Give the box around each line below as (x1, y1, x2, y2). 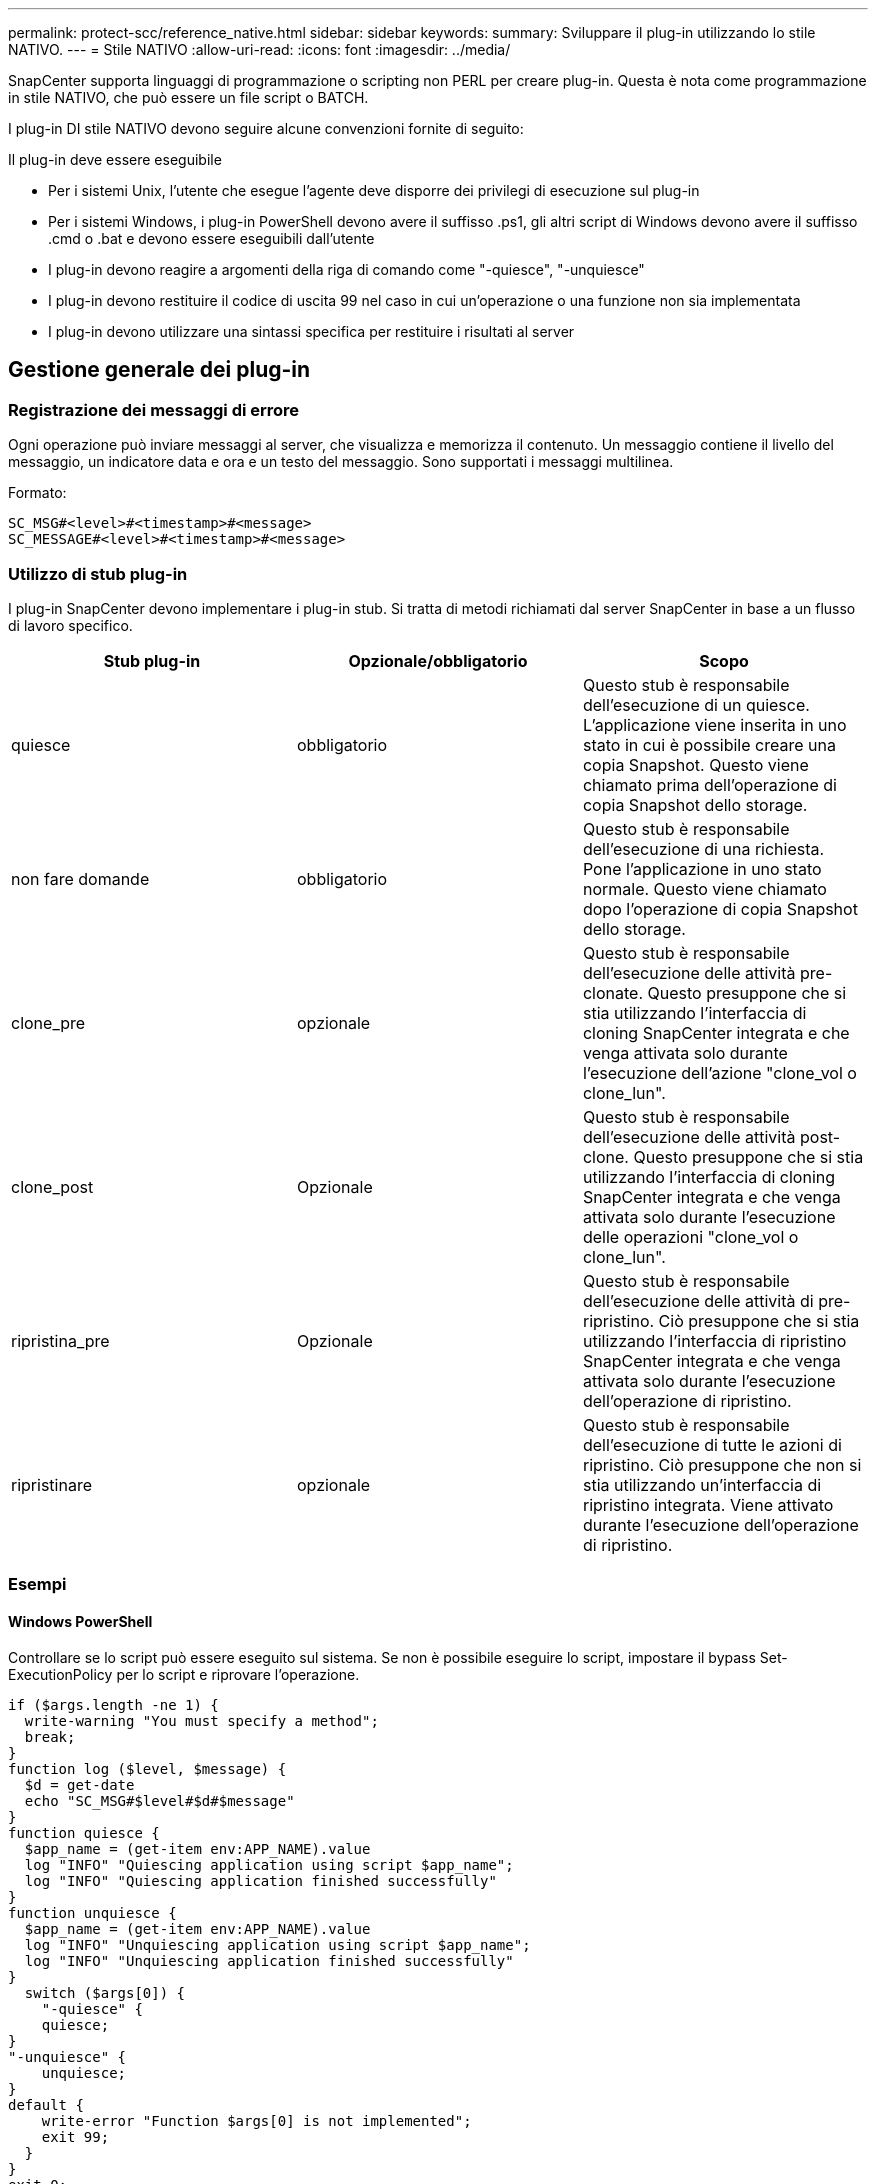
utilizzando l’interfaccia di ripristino (582, 1330, 847, 1351)
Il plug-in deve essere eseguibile (8, 151, 222, 168)
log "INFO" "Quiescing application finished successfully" (24, 1872, 497, 1889)
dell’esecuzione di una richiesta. (582, 838, 825, 859)
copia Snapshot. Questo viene (582, 754, 809, 775)
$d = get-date (24, 1776, 135, 1793)
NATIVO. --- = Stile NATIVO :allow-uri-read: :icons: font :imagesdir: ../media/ (8, 41, 511, 58)
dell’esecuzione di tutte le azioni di (582, 1434, 842, 1455)
